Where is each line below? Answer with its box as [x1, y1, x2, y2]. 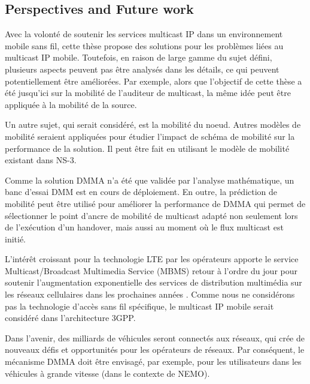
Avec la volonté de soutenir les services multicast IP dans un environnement [5, 28, 283, 40]
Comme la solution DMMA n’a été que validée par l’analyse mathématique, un [5, 173, 294, 186]
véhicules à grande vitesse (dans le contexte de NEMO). [5, 367, 210, 379]
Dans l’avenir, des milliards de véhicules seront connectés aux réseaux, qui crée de [5, 331, 305, 344]
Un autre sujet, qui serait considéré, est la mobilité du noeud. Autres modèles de [5, 118, 301, 131]
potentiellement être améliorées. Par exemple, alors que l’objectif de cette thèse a [5, 74, 302, 87]
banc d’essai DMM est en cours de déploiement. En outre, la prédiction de [5, 185, 278, 198]
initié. [5, 232, 26, 245]
